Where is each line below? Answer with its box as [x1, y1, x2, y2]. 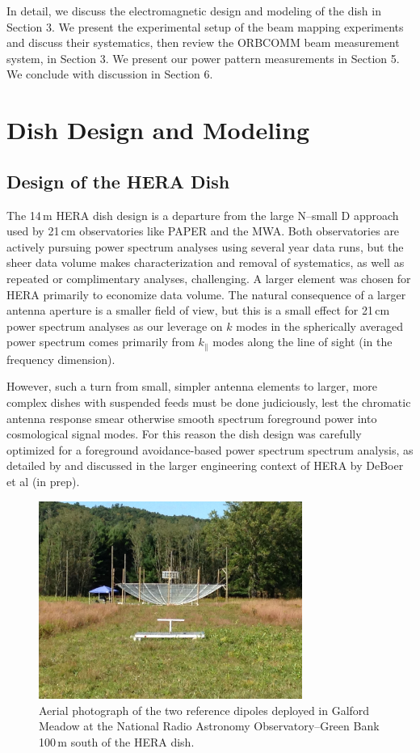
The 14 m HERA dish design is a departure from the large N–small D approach [6, 206, 399, 223]
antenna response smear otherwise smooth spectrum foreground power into [6, 409, 377, 426]
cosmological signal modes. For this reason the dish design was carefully [6, 425, 362, 442]
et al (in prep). [6, 472, 80, 489]
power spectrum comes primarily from [6, 333, 195, 350]
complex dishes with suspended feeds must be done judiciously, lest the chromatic [6, 393, 411, 410]
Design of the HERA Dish [6, 168, 230, 193]
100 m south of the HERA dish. [39, 734, 195, 751]
